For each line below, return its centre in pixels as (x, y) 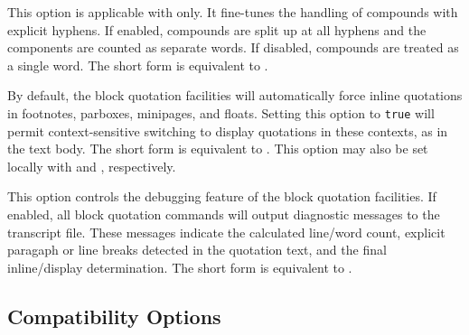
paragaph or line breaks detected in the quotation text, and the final (197, 250)
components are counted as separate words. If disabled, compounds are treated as (233, 47)
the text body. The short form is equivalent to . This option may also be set (218, 149)
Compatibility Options (114, 316)
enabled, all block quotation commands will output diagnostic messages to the (224, 214)
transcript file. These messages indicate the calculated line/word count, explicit (226, 232)
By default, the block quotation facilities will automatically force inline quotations (235, 95)
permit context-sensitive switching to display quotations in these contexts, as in (228, 130)
